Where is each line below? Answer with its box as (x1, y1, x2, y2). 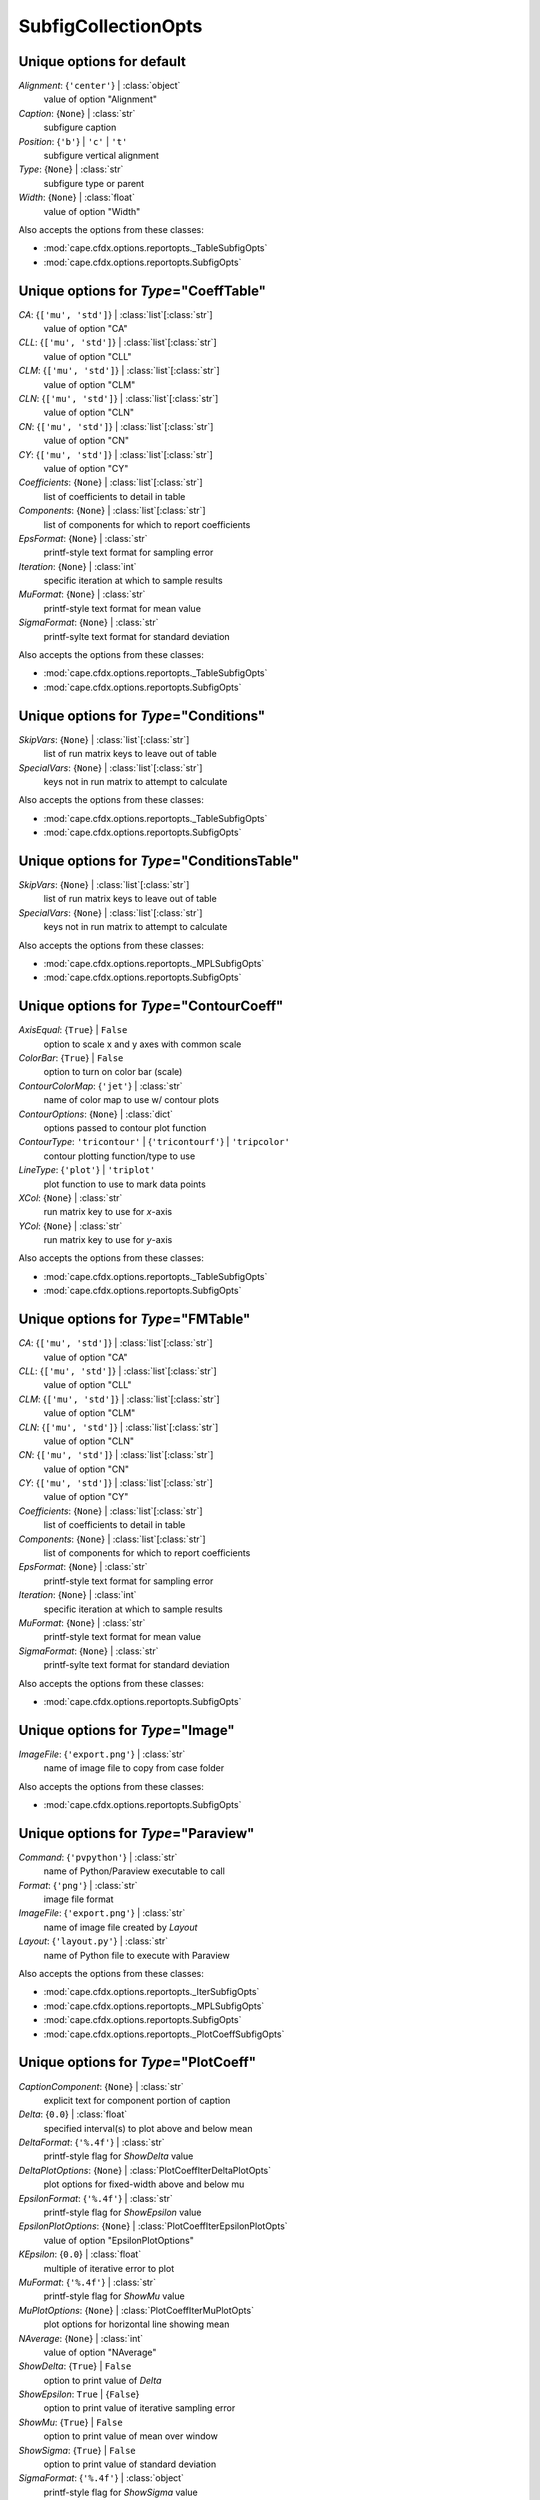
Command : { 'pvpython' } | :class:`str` (18, 1851, 178, 1863)
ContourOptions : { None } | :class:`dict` (18, 1108, 174, 1120)
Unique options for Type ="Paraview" (18, 1825, 255, 1842)
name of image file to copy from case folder (43, 1762, 225, 1774)
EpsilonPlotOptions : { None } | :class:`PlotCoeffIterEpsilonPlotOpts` (18, 2220, 289, 2232)
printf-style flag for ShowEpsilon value (43, 2206, 202, 2219)
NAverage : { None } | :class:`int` (18, 2332, 144, 2344)
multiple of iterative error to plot (43, 2262, 175, 2274)
